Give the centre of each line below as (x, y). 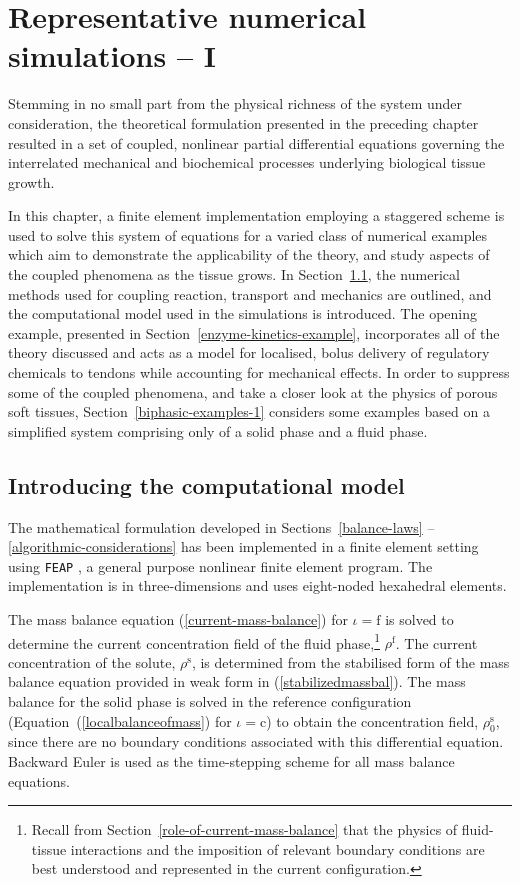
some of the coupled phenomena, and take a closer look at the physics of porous (253, 391)
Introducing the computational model (206, 484)
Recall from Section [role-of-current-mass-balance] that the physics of (244, 829)
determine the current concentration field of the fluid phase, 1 (194, 641)
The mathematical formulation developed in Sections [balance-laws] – (221, 526)
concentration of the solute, (92, 661)
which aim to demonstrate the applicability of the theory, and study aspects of (249, 254)
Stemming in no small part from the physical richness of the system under (235, 103)
